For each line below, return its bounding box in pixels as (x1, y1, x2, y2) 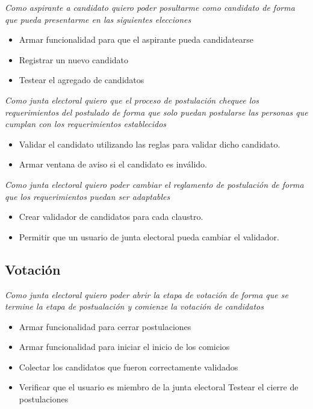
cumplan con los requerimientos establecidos (5, 117, 167, 130)
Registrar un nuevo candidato (19, 53, 128, 66)
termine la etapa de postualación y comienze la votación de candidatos (5, 300, 264, 313)
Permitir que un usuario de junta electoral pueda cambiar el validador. (19, 230, 280, 243)
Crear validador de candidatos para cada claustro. (19, 210, 203, 223)
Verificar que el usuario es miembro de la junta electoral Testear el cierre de (19, 381, 299, 393)
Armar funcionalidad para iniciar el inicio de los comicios (19, 340, 230, 353)
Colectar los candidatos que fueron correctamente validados (19, 360, 238, 373)
